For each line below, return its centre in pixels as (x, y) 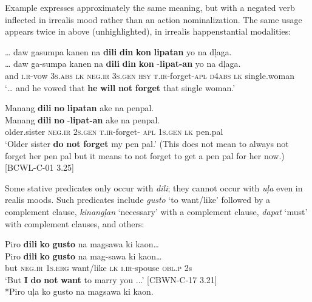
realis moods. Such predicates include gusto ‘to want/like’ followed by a (138, 200)
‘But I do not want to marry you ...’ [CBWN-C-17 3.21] (111, 279)
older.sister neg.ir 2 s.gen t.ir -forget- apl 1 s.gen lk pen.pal (114, 132)
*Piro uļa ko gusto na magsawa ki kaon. (79, 291)
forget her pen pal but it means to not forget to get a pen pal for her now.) (145, 155)
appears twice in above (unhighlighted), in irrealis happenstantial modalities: (148, 31)
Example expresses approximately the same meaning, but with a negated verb (150, 7)
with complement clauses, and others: (75, 223)
